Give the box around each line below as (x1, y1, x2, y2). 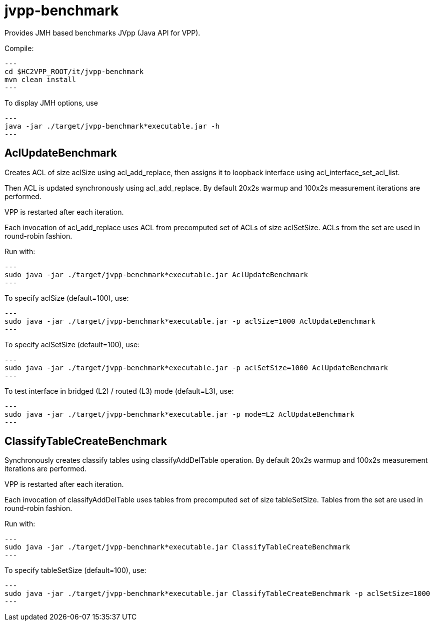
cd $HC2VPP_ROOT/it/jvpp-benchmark (4, 67, 144, 76)
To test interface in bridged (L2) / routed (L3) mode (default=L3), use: (4, 386, 234, 395)
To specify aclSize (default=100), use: (4, 293, 129, 302)
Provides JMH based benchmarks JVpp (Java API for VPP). (4, 28, 200, 37)
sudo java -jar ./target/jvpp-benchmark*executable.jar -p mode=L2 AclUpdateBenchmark (4, 410, 354, 418)
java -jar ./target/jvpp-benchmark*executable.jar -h (4, 122, 219, 130)
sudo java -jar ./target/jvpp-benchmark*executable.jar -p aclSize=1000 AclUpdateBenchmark (4, 317, 375, 325)
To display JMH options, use (4, 98, 98, 107)
